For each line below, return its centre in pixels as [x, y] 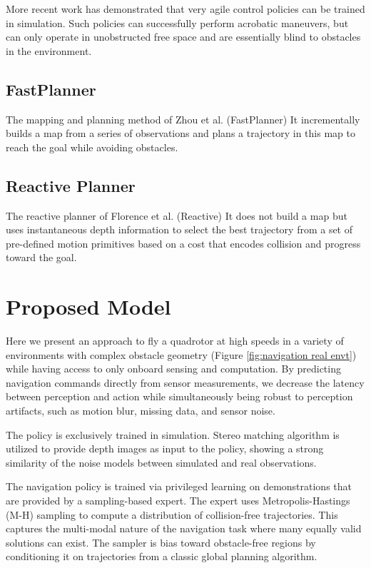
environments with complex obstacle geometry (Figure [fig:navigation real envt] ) [181, 354]
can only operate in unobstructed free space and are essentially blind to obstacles [183, 37]
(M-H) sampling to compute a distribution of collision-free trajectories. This [172, 514]
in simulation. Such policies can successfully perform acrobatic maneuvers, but [177, 22]
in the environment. [49, 50]
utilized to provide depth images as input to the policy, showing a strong [165, 448]
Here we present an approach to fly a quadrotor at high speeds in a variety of [175, 341]
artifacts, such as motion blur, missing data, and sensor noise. [141, 411]
